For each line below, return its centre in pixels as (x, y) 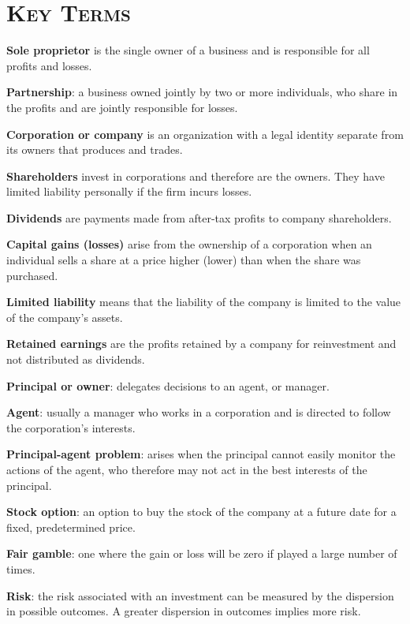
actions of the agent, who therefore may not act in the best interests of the (187, 469)
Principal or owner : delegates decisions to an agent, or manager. (168, 385)
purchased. (32, 275)
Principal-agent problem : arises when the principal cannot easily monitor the (201, 454)
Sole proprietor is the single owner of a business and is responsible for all (188, 50)
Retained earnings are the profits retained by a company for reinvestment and (201, 344)
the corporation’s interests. (71, 427)
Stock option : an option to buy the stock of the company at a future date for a (201, 512)
